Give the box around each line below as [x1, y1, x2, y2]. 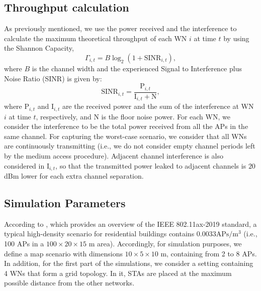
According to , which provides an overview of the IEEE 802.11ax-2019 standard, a [4, 218, 257, 229]
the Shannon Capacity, [4, 43, 74, 53]
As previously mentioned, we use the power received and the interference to [4, 23, 237, 34]
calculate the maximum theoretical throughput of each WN [4, 33, 187, 43]
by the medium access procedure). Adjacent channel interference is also [4, 150, 223, 161]
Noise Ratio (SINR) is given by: [4, 73, 102, 83]
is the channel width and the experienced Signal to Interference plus [32, 63, 242, 73]
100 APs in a [4, 238, 44, 248]
